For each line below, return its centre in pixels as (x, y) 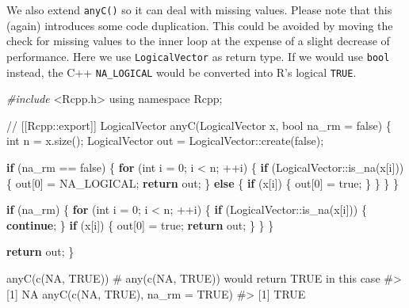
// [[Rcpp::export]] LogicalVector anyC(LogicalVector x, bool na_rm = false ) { (199, 125)
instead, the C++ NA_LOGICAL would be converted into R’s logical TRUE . (182, 72)
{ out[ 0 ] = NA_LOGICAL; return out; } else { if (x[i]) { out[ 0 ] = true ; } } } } (203, 183)
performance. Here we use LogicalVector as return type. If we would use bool (198, 56)
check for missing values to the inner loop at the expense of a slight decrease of (198, 41)
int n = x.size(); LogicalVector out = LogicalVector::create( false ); (165, 141)
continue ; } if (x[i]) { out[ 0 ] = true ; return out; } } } (140, 224)
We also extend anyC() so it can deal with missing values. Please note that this (199, 10)
